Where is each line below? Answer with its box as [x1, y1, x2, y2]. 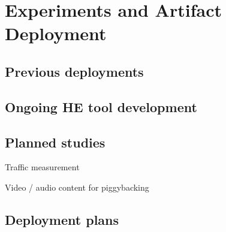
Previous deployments [5, 62, 144, 80]
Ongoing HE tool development [5, 97, 197, 116]
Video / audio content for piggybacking [5, 180, 149, 193]
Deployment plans [5, 210, 119, 228]
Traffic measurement [5, 161, 80, 173]
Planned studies [5, 132, 106, 151]
